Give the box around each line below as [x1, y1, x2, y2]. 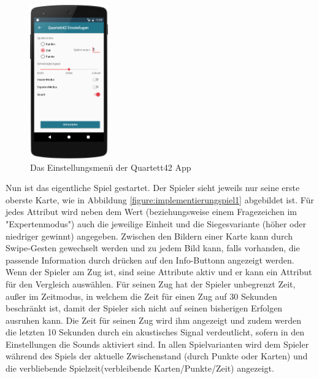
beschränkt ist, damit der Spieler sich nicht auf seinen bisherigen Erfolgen [6, 302, 283, 315]
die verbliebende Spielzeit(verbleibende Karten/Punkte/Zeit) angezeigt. [6, 362, 274, 375]
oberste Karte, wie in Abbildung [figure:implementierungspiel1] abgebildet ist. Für [6, 193, 314, 206]
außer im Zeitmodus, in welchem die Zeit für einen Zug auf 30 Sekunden [6, 289, 277, 302]
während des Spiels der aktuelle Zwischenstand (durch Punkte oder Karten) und [6, 350, 308, 362]
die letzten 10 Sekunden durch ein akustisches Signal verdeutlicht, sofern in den [6, 326, 304, 338]
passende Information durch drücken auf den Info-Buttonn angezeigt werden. [6, 253, 294, 266]
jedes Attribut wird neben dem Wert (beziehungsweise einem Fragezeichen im [6, 205, 297, 218]
